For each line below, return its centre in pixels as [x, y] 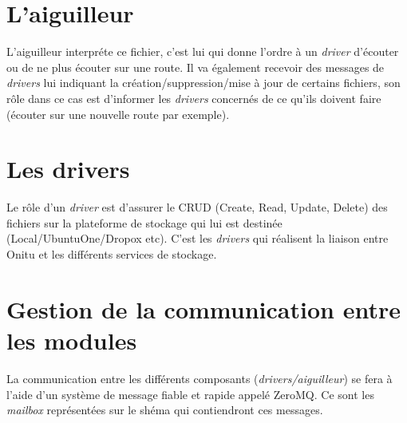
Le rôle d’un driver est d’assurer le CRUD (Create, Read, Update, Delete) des [197, 207]
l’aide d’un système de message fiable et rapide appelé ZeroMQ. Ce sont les [190, 394]
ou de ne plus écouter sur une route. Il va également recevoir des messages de [196, 67]
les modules [72, 340]
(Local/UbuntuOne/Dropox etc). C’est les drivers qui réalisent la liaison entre [198, 238]
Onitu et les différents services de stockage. [112, 254]
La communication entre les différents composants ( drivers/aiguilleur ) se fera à [200, 378]
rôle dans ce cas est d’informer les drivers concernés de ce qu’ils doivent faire [194, 98]
